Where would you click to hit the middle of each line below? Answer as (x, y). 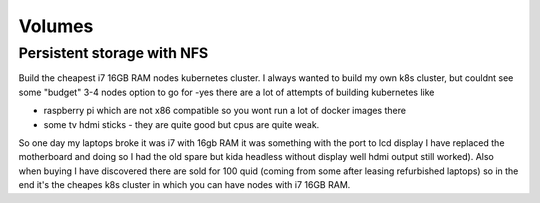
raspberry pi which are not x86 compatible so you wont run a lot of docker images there (225, 111)
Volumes (56, 26)
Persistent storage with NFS (113, 53)
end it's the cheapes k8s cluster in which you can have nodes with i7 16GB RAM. (184, 185)
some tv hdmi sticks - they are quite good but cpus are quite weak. (181, 124)
